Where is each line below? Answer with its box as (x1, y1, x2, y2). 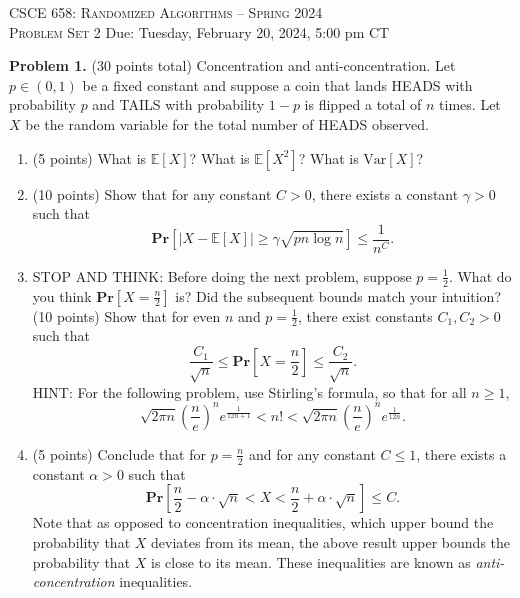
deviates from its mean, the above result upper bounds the (151, 532, 511, 552)
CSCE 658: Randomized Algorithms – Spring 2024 (9, 2, 323, 22)
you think (32, 285, 92, 306)
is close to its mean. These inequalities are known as (151, 551, 471, 572)
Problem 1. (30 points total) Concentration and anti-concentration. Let (9, 55, 456, 76)
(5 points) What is (32, 147, 147, 168)
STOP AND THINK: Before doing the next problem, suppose (32, 265, 412, 286)
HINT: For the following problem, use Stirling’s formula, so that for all (32, 381, 467, 402)
